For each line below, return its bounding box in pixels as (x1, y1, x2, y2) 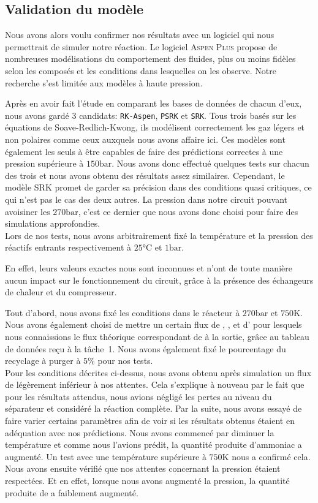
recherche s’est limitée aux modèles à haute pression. (5, 76, 203, 89)
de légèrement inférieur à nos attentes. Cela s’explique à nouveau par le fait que (5, 378, 305, 391)
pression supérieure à (5, 157, 84, 170)
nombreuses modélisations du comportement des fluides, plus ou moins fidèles (5, 52, 296, 65)
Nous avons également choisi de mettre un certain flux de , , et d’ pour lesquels (5, 318, 302, 331)
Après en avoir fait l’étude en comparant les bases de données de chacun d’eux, (5, 97, 302, 110)
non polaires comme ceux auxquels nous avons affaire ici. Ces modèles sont (5, 133, 286, 146)
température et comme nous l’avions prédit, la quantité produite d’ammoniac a (5, 438, 302, 451)
